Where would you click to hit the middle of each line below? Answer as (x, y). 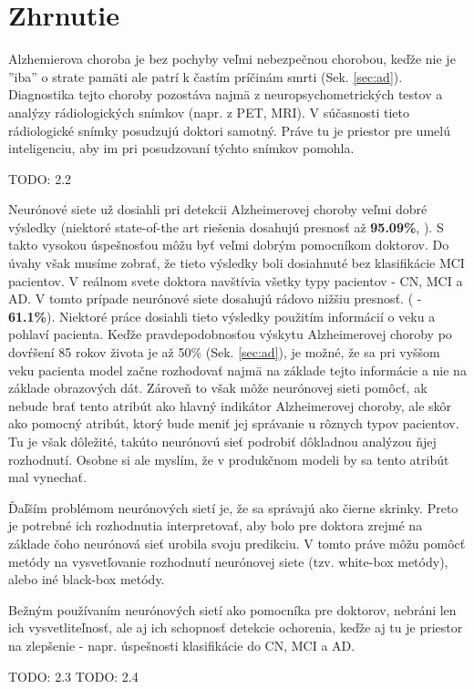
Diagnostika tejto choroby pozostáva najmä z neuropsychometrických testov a (226, 94)
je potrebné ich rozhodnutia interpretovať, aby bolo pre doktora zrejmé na (216, 525)
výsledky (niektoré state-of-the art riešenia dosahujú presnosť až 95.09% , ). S (226, 226)
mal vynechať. (47, 477)
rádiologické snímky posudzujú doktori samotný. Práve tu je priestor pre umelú (229, 130)
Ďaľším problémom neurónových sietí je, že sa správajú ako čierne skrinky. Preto (233, 507)
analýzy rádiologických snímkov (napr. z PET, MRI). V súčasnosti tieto (209, 112)
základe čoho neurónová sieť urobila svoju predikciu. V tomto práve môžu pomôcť (237, 543)
